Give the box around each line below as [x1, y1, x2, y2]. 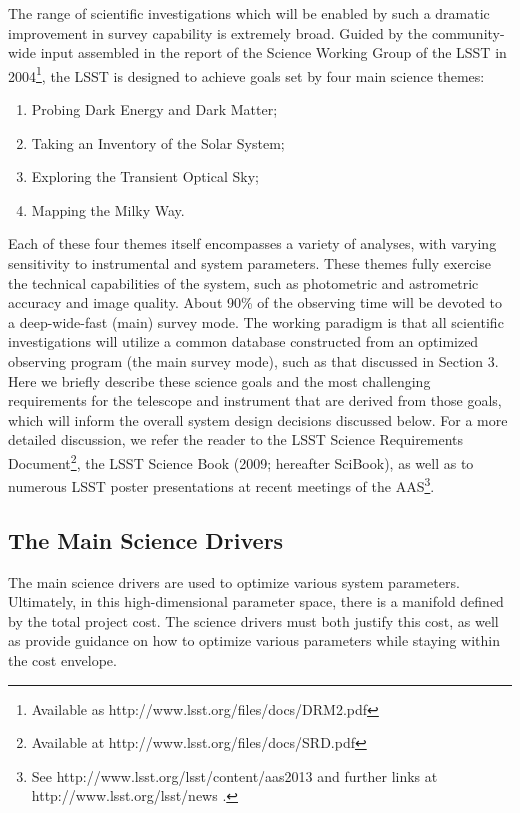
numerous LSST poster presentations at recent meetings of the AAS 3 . [8, 473, 435, 496]
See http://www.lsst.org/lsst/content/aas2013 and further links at [31, 765, 438, 786]
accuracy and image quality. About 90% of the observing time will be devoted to [8, 292, 503, 313]
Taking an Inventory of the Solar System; [31, 132, 285, 153]
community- [431, 22, 505, 43]
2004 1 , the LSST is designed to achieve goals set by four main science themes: [8, 62, 485, 86]
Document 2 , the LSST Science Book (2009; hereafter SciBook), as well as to [8, 449, 474, 473]
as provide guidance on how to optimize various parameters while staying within [8, 630, 501, 651]
